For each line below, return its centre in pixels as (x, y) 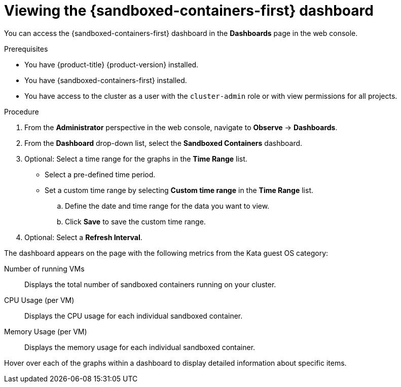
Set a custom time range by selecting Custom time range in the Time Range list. (179, 190)
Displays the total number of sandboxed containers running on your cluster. (150, 284)
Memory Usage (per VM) (46, 331)
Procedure (22, 111)
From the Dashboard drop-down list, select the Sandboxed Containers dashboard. (163, 143)
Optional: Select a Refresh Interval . (83, 237)
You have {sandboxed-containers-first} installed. (106, 80)
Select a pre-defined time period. (100, 174)
